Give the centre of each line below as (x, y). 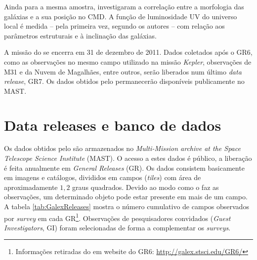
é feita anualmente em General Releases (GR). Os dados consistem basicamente (124, 167)
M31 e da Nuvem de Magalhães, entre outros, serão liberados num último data (123, 71)
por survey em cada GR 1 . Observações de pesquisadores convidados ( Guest (117, 217)
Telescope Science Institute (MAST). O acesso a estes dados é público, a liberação (128, 158)
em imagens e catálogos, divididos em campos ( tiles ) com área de (103, 177)
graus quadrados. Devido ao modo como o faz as (146, 187)
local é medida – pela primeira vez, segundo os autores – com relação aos (114, 26)
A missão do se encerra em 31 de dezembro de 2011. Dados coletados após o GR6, (128, 52)
